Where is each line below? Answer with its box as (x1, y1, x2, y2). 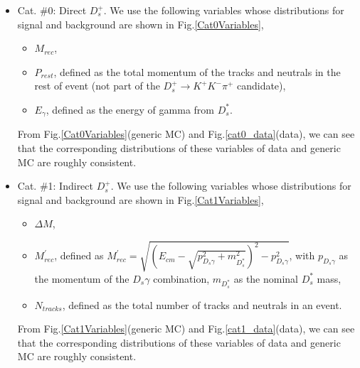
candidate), (236, 78, 286, 93)
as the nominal (233, 271, 299, 286)
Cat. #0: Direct (17, 3, 87, 17)
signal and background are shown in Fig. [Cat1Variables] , (17, 192, 264, 207)
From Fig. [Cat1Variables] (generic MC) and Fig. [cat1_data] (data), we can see (17, 321, 355, 336)
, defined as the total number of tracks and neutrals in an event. (62, 297, 342, 312)
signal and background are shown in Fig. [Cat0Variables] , (17, 16, 264, 31)
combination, (153, 271, 210, 286)
